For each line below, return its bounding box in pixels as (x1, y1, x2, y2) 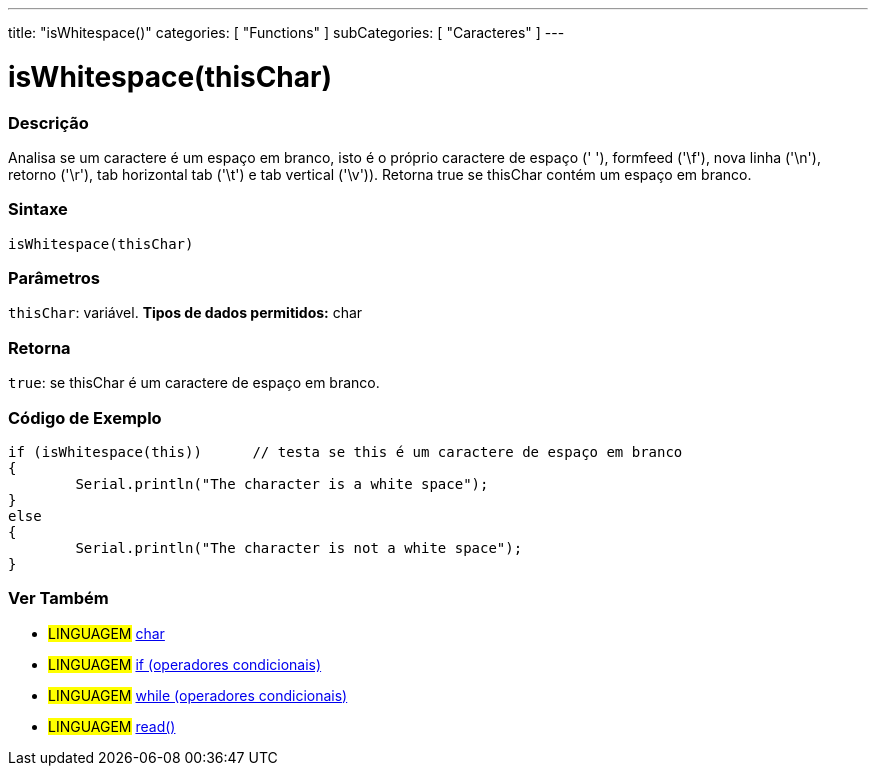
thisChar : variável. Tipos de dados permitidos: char (8, 304, 363, 322)
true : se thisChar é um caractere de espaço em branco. (8, 374, 380, 392)
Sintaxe (8, 199, 68, 220)
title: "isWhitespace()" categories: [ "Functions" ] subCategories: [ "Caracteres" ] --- (8, 24, 565, 41)
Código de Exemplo (8, 407, 162, 428)
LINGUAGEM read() (48, 717, 176, 735)
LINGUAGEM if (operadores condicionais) (48, 655, 322, 673)
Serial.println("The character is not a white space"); (75, 539, 523, 556)
